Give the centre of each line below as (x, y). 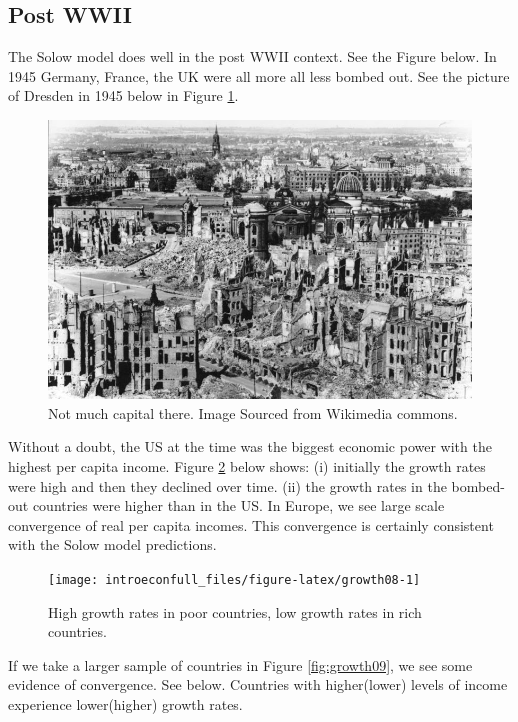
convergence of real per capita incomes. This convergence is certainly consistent (251, 524)
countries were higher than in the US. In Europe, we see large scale (238, 505)
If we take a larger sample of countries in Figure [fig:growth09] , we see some (240, 664)
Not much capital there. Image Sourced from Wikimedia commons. (253, 412)
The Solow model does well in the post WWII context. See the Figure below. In (252, 56)
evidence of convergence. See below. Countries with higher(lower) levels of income (258, 684)
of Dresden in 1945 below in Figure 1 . (123, 95)
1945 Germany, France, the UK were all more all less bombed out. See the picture (259, 75)
